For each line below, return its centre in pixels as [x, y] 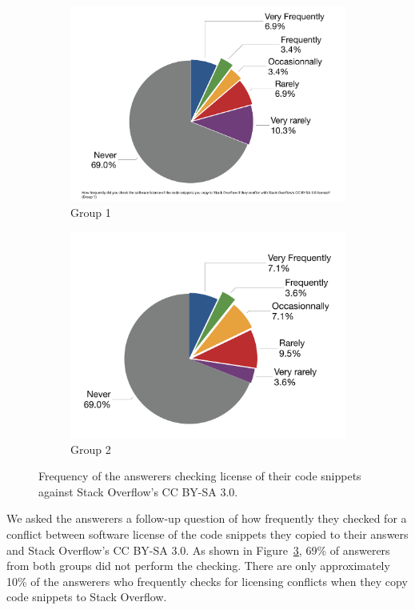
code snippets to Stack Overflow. [87, 597]
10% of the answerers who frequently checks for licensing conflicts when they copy [207, 581]
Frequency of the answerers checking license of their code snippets [200, 476]
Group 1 [91, 212]
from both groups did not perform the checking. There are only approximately [198, 566]
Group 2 [91, 449]
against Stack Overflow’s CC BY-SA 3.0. [138, 491]
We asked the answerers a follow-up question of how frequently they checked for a [207, 518]
